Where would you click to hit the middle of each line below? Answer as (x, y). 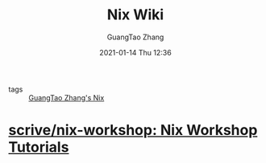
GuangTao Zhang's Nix (66, 97)
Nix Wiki (135, 15)
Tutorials (39, 147)
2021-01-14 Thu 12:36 (135, 52)
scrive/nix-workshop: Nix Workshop (133, 130)
